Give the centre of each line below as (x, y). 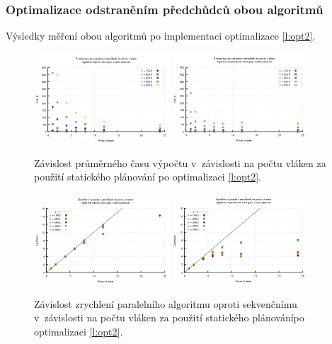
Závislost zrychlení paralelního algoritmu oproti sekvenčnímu (166, 303)
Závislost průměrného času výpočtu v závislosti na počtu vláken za (180, 162)
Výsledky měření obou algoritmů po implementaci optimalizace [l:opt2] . (161, 36)
